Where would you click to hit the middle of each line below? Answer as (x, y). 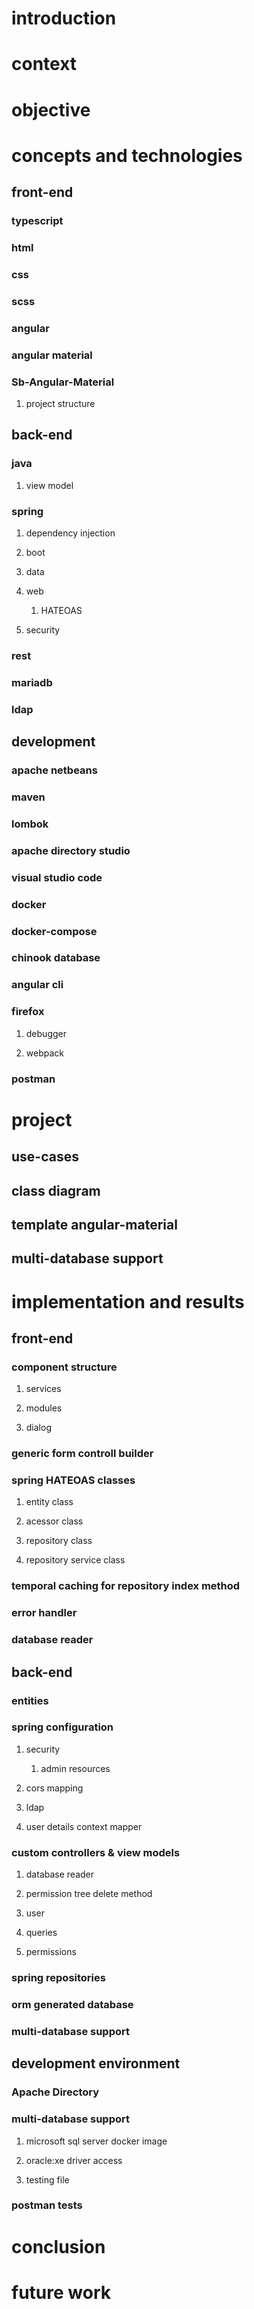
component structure (64, 1367)
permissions (51, 1952)
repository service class (75, 1560)
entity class (49, 1502)
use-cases (45, 1157)
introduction (64, 18)
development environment (96, 2063)
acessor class (54, 1521)
